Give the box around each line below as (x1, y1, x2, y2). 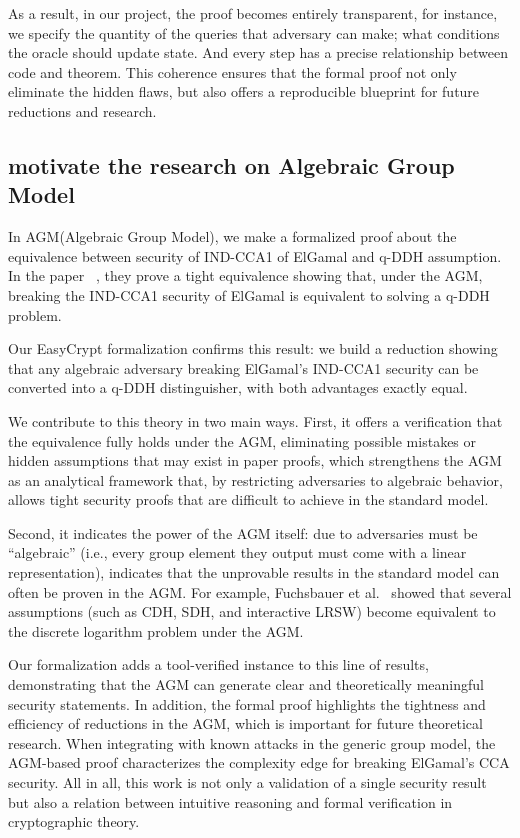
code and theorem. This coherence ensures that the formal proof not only (8, 61, 457, 82)
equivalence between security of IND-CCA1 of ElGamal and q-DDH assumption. (8, 245, 502, 266)
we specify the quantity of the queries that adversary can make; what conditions (8, 22, 500, 43)
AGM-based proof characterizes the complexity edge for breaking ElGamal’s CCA (8, 752, 510, 773)
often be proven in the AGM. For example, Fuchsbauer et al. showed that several (8, 581, 512, 602)
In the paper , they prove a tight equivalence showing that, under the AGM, (8, 265, 483, 286)
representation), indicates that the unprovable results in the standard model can (8, 562, 500, 583)
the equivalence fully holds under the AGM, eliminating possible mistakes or (8, 430, 477, 451)
